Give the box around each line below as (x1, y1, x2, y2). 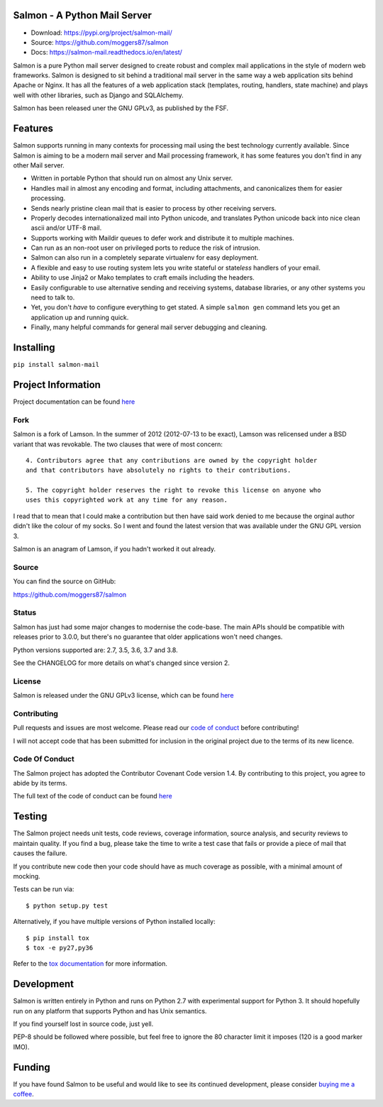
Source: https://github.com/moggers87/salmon (30, 38, 169, 46)
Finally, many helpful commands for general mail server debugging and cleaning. (30, 323, 267, 331)
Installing (13, 341, 56, 353)
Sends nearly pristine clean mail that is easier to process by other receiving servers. (30, 204, 277, 212)
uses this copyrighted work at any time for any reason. (26, 496, 228, 504)
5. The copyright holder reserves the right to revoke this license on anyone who (26, 486, 321, 495)
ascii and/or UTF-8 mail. (30, 224, 102, 232)
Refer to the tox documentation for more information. (13, 959, 168, 968)
